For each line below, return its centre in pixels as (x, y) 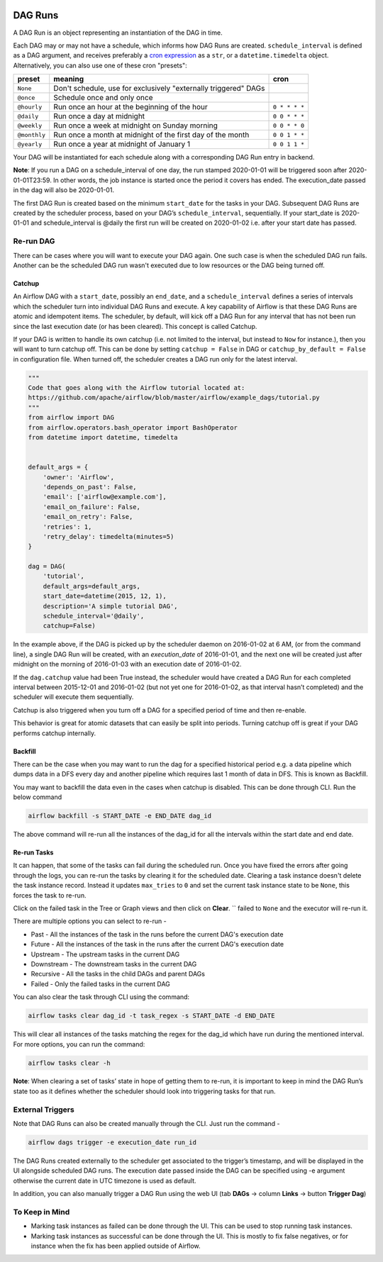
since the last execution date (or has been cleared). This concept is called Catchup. (135, 326)
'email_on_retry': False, (88, 517)
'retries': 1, (67, 527)
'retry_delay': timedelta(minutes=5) (109, 536)
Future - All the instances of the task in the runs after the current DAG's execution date (157, 944)
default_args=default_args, (92, 586)
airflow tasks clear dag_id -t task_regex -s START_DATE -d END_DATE (151, 1016)
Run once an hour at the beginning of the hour (131, 107)
